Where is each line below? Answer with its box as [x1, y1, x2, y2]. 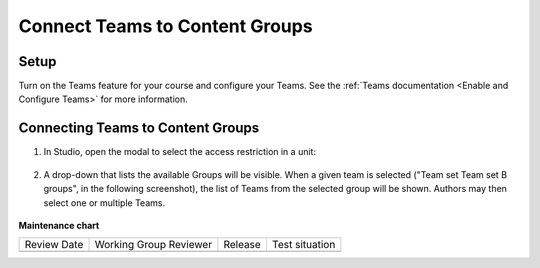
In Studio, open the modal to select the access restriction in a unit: [43, 146, 317, 158]
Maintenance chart [18, 219, 100, 231]
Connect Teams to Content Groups [18, 15, 314, 37]
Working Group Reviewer [94, 238, 213, 252]
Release [223, 238, 262, 252]
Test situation [271, 238, 336, 252]
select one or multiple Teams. [43, 196, 165, 209]
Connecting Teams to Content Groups [18, 120, 260, 137]
